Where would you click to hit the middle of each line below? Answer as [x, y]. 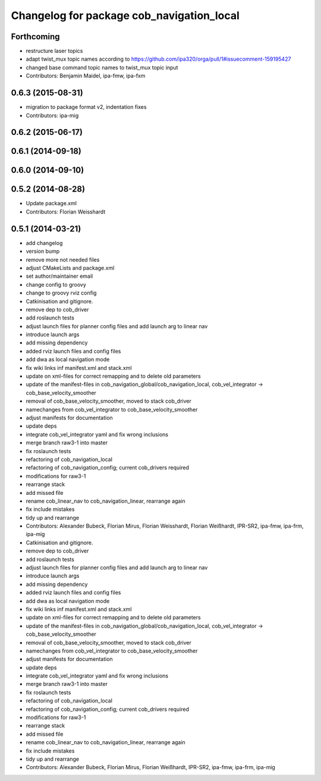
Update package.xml [51, 203]
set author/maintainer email [59, 276]
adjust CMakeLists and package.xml [70, 268]
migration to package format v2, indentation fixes [86, 107]
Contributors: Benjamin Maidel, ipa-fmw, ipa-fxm [86, 76]
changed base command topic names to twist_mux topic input [102, 67]
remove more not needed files [63, 259]
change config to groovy [56, 284]
